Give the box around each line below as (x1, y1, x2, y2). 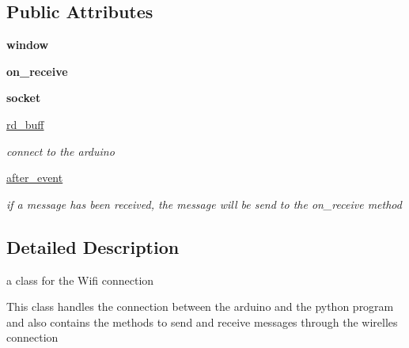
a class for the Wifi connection (6, 271, 154, 288)
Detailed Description (6, 234, 180, 259)
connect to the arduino (6, 142, 115, 159)
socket (6, 89, 41, 106)
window (6, 36, 49, 53)
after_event (6, 169, 63, 186)
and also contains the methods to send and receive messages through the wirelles (6, 313, 398, 330)
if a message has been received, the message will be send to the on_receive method (6, 195, 402, 212)
